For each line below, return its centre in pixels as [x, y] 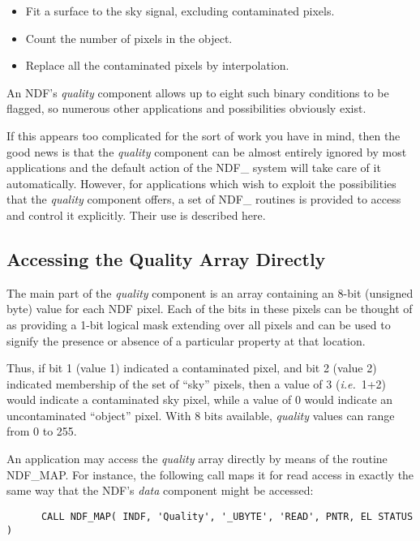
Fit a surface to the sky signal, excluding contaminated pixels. [180, 11]
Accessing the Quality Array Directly [166, 258]
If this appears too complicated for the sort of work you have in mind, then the [204, 135]
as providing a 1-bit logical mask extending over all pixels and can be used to [199, 324]
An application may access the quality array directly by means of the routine [197, 459]
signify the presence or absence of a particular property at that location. [186, 340]
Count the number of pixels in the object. [129, 38]
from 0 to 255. [42, 431]
